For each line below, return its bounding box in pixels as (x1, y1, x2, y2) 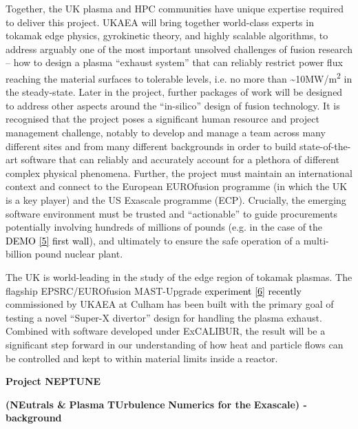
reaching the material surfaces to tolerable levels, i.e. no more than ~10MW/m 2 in (6, 69, 352, 85)
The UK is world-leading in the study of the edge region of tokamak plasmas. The (6, 269, 352, 284)
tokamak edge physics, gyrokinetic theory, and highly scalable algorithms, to (6, 28, 328, 43)
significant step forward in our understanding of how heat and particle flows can (6, 337, 344, 351)
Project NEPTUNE (6, 374, 101, 388)
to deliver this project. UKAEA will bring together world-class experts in (6, 14, 314, 29)
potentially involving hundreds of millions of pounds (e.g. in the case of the (6, 220, 323, 234)
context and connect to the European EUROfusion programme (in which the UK (6, 179, 348, 193)
